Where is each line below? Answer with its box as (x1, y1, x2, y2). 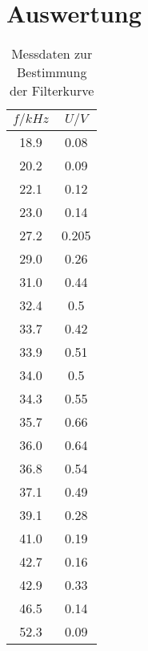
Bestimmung (16, 63, 87, 82)
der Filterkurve (10, 81, 94, 100)
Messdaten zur (11, 44, 93, 63)
